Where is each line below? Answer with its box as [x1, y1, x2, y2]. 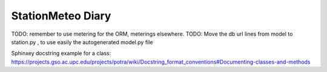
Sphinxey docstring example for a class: [11, 50, 111, 57]
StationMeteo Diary [11, 9, 111, 22]
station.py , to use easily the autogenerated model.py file [11, 38, 153, 45]
